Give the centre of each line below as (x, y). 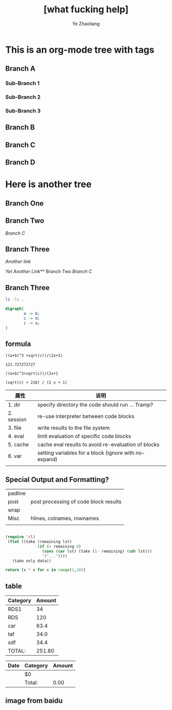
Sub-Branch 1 (23, 83)
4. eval (16, 436)
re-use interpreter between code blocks (86, 416)
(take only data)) (32, 561)
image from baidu (34, 701)
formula (18, 344)
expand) (48, 459)
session (17, 419)
